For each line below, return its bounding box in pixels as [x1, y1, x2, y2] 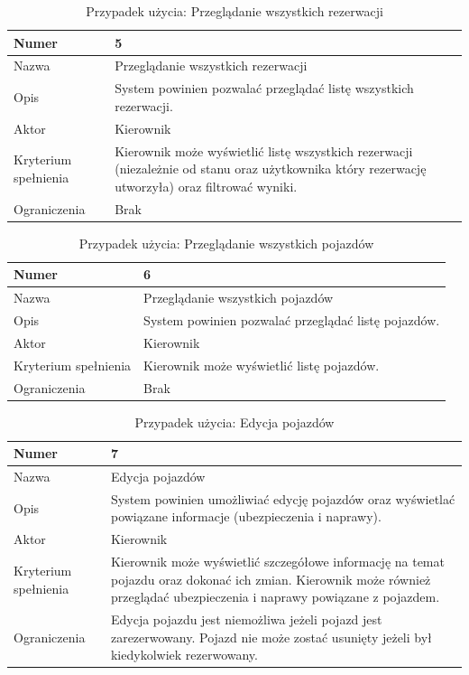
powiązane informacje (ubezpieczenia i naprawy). [110, 507, 382, 526]
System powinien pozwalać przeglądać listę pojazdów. [143, 310, 440, 329]
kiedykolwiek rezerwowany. [110, 645, 258, 664]
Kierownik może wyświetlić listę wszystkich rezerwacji [115, 141, 413, 160]
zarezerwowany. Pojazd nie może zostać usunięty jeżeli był [110, 627, 432, 646]
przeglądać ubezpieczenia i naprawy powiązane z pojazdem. [110, 587, 440, 606]
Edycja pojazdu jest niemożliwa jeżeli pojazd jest [110, 610, 382, 629]
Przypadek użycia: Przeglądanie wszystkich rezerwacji [86, 2, 383, 20]
